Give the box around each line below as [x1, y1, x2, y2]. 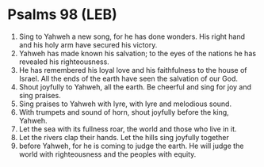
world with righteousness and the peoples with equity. [18, 149, 197, 159]
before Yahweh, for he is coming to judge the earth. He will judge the [18, 141, 244, 150]
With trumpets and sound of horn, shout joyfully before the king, [18, 107, 229, 116]
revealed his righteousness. [18, 57, 110, 66]
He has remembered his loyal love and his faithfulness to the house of [18, 65, 247, 74]
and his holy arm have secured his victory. [18, 40, 158, 49]
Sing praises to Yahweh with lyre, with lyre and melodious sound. [18, 99, 231, 108]
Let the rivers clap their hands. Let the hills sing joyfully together [18, 132, 229, 142]
